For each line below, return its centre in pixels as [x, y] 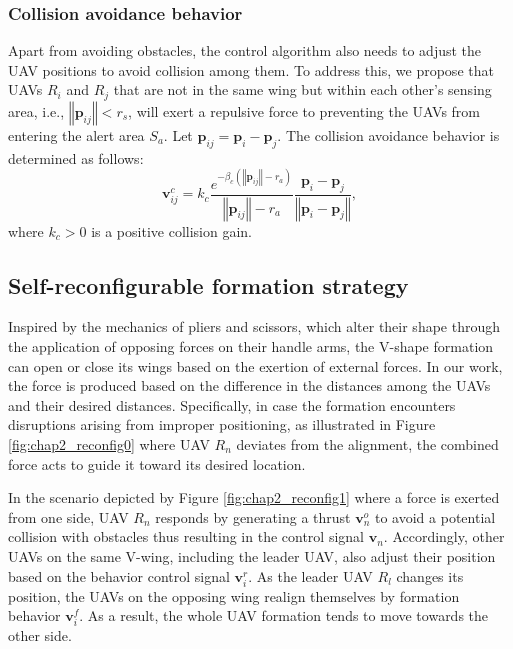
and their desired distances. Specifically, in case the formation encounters [232, 404]
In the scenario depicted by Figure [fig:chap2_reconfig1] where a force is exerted [254, 497]
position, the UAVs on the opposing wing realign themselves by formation [234, 595]
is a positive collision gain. [171, 230]
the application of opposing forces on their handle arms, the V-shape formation [251, 346]
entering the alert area [76, 134]
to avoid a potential [435, 516]
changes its [430, 575]
